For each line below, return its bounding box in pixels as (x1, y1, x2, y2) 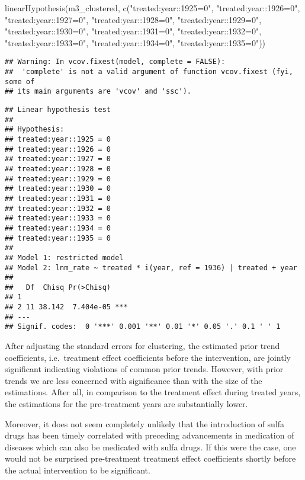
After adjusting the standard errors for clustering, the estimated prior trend (5, 340, 280, 352)
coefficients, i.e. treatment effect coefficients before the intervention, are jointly (5, 351, 291, 363)
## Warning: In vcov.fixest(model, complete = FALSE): (5, 57, 226, 66)
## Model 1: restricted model (5, 253, 124, 262)
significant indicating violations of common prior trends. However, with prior (5, 363, 284, 375)
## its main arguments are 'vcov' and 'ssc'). (5, 87, 191, 96)
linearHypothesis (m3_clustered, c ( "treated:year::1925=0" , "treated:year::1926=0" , (5, 2, 300, 14)
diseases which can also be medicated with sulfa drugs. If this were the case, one (5, 440, 296, 453)
